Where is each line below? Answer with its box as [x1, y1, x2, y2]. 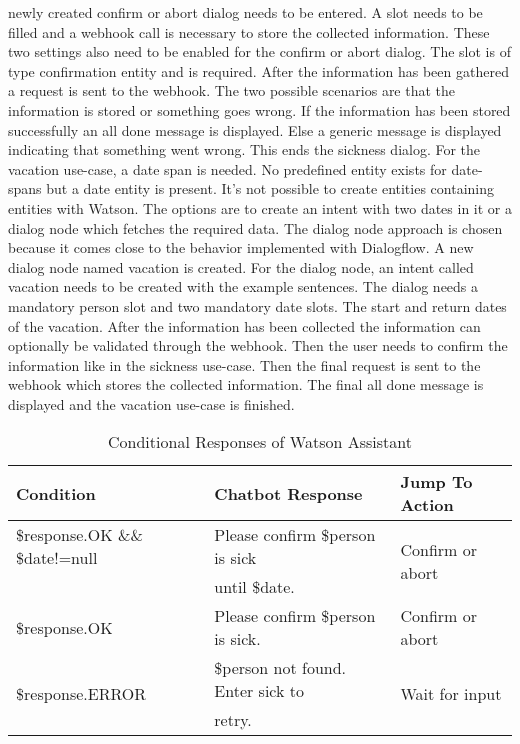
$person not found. [214, 656, 347, 680]
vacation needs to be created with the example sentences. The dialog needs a [8, 276, 479, 297]
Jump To [400, 470, 473, 494]
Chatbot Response [214, 481, 363, 505]
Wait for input [400, 682, 502, 706]
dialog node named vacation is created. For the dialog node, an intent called [8, 256, 474, 277]
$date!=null [16, 546, 98, 570]
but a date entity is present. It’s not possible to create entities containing [46, 178, 494, 199]
